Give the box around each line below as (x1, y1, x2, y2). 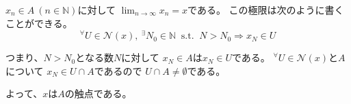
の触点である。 (64, 86, 132, 101)
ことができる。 (5, 16, 73, 30)
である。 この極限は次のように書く (187, 3, 344, 16)
